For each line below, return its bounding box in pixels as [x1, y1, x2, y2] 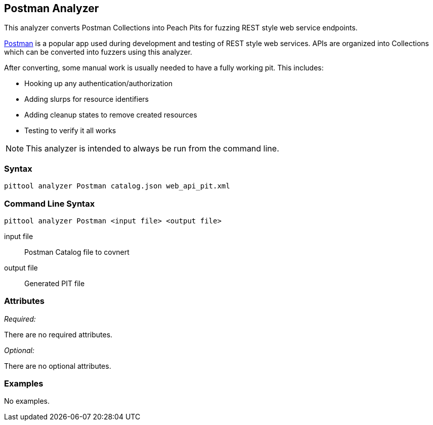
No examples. [4, 397, 50, 406]
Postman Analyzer [4, 2, 99, 15]
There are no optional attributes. [4, 361, 111, 370]
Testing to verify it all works [24, 126, 116, 135]
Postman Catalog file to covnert [24, 247, 129, 256]
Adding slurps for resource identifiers [24, 95, 149, 104]
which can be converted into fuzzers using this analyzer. [4, 48, 192, 57]
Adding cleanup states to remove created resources [24, 110, 197, 120]
